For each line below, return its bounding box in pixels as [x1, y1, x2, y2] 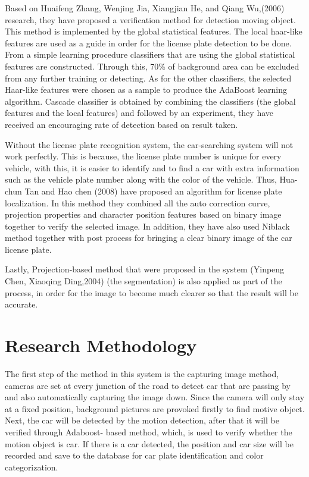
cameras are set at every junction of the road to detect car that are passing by [5, 379, 291, 391]
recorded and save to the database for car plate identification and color [5, 449, 264, 462]
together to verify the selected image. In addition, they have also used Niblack [5, 219, 290, 232]
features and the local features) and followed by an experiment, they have [5, 106, 273, 119]
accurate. [5, 298, 38, 310]
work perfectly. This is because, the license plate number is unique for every [5, 150, 282, 162]
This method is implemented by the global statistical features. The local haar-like [5, 25, 302, 37]
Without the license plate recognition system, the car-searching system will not [5, 138, 294, 150]
